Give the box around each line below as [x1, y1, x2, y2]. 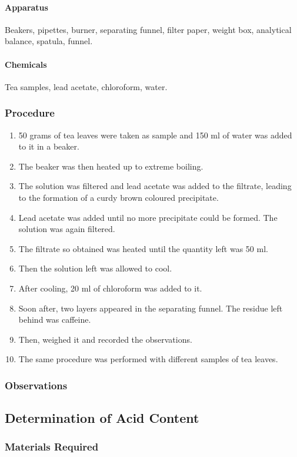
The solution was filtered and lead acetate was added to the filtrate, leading [18, 180, 292, 192]
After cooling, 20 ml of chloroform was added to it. [18, 282, 202, 294]
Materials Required [5, 439, 99, 454]
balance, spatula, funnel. [5, 35, 93, 47]
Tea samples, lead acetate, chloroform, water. [5, 80, 168, 92]
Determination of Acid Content [5, 409, 199, 427]
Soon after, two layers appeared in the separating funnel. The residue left [18, 302, 283, 314]
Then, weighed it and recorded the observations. [18, 333, 192, 345]
